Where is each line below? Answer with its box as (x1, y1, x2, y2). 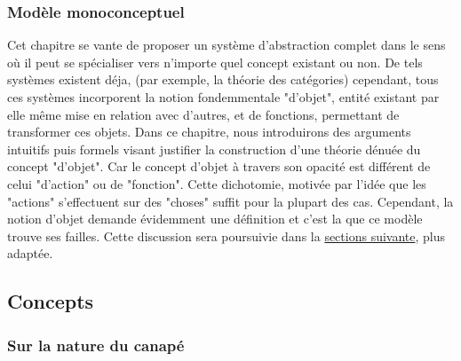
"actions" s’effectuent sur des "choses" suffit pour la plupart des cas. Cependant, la (7, 192, 454, 210)
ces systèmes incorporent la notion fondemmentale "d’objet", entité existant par (7, 88, 440, 106)
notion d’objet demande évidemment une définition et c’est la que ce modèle (7, 209, 423, 228)
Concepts (7, 287, 94, 315)
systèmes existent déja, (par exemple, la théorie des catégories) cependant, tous (7, 70, 439, 89)
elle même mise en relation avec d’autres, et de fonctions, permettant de (7, 105, 400, 123)
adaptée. (7, 244, 53, 263)
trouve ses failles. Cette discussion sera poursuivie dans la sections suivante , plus (7, 226, 446, 245)
